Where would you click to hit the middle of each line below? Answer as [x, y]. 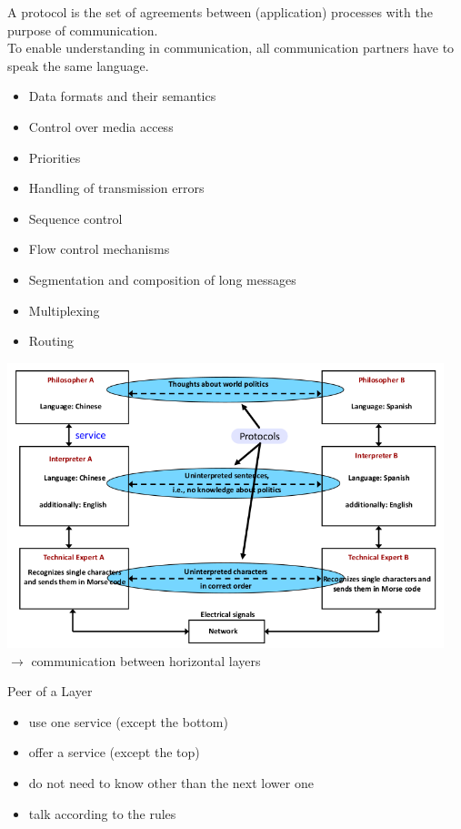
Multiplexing [64, 310]
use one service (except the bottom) [128, 721]
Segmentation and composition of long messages [162, 279]
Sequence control [75, 218]
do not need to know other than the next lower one [171, 782]
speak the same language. [78, 65]
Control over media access [101, 126]
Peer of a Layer [50, 691]
